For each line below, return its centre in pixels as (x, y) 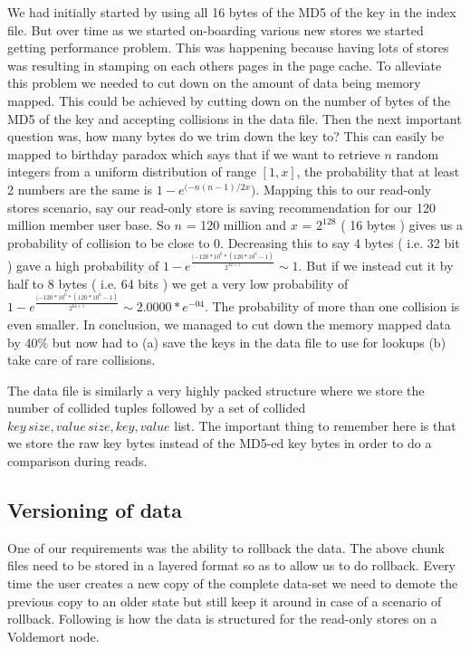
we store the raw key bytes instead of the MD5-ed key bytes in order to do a (220, 443)
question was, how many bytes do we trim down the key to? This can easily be (226, 136)
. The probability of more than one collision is (332, 306)
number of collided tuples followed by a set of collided (157, 408)
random (417, 153)
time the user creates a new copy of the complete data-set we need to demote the (233, 583)
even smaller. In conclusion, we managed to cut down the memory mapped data (229, 324)
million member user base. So (89, 225)
